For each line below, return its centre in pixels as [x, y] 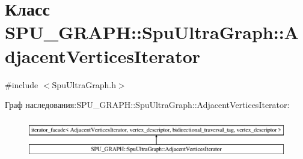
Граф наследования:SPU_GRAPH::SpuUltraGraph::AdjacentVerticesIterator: [147, 105]
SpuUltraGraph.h [84, 84]
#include [22, 84]
